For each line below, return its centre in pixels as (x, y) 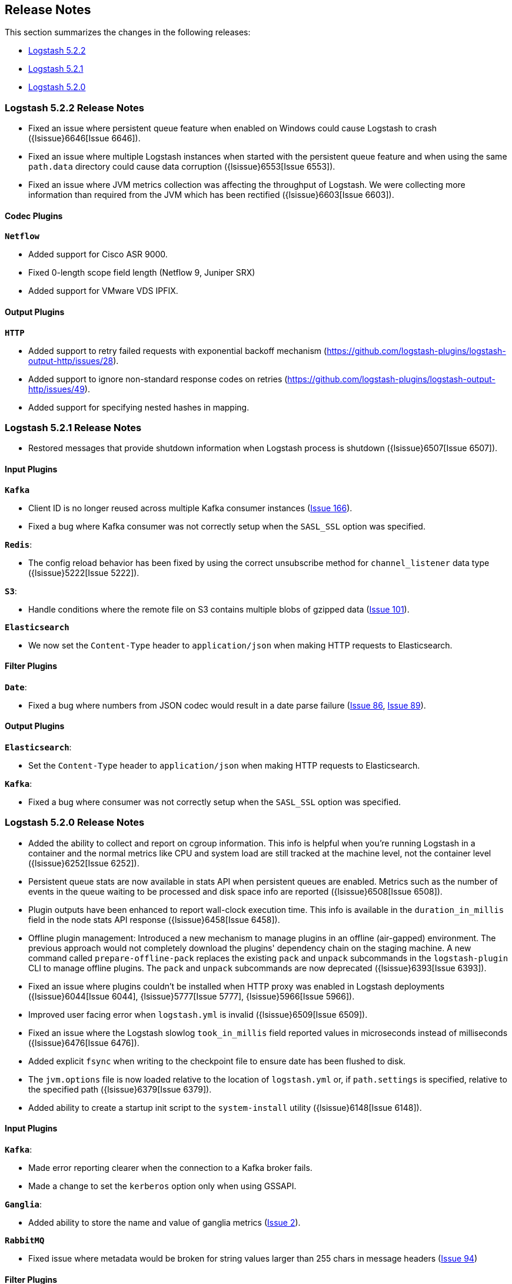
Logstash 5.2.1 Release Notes (73, 427)
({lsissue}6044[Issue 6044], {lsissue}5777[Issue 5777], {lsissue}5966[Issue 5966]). (192, 996)
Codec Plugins (34, 216)
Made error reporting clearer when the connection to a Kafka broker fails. (170, 1167)
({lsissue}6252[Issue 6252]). (84, 863)
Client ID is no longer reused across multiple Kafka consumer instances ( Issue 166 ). (190, 508)
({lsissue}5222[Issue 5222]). (84, 572)
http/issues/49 (56, 389)
